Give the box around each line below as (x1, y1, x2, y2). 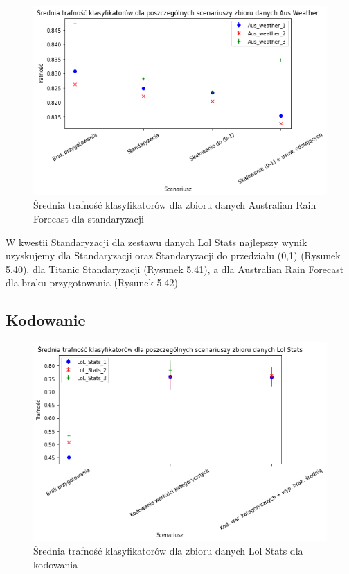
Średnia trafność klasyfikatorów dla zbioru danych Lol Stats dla (33, 543, 303, 558)
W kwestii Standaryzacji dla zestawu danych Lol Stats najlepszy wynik (6, 234, 307, 249)
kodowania (33, 557, 78, 571)
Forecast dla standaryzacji (33, 211, 144, 226)
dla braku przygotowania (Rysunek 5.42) (6, 275, 178, 290)
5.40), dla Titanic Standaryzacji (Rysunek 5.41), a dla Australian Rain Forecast (6, 261, 344, 276)
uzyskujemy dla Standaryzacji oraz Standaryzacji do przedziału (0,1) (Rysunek (6, 248, 341, 263)
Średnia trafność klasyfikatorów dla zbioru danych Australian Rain (33, 198, 316, 212)
